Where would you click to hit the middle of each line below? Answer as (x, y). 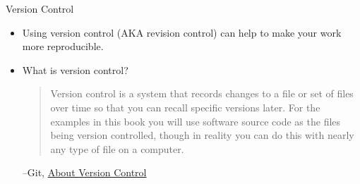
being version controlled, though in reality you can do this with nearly (202, 135)
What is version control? (75, 69)
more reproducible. (63, 46)
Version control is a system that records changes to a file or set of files (202, 93)
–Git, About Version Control (84, 172)
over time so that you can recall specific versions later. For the (185, 107)
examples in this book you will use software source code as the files (196, 121)
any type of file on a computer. (117, 148)
